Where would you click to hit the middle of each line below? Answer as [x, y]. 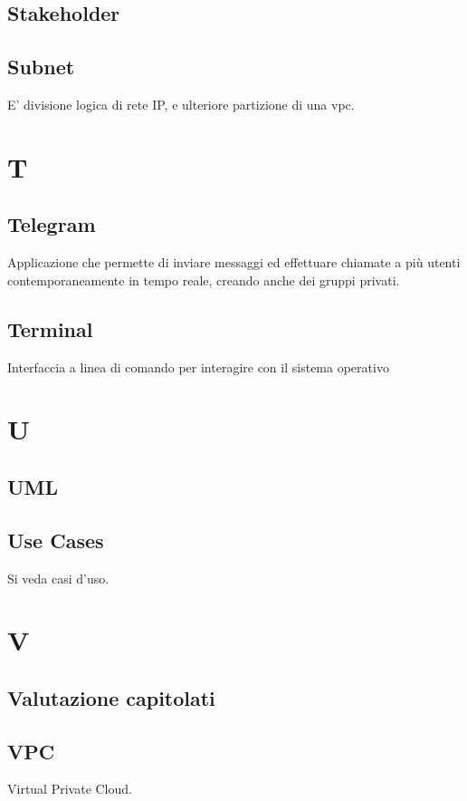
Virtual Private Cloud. [70, 789]
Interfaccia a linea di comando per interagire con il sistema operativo [198, 367]
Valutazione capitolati [111, 697]
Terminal [50, 328]
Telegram [52, 224]
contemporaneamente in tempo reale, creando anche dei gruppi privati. [204, 280]
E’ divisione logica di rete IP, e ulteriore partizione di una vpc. [181, 104]
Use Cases [56, 540]
